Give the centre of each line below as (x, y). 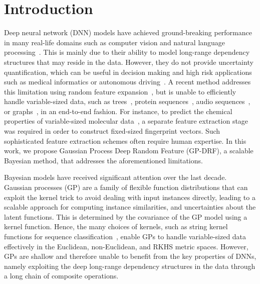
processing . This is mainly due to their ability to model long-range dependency (127, 52)
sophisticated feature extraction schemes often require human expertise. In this (125, 140)
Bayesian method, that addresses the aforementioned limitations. (103, 160)
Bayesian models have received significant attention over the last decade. (115, 177)
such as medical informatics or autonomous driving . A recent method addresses (127, 82)
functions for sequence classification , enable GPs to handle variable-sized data (125, 236)
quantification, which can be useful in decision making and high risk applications (128, 72)
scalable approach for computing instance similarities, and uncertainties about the (130, 207)
